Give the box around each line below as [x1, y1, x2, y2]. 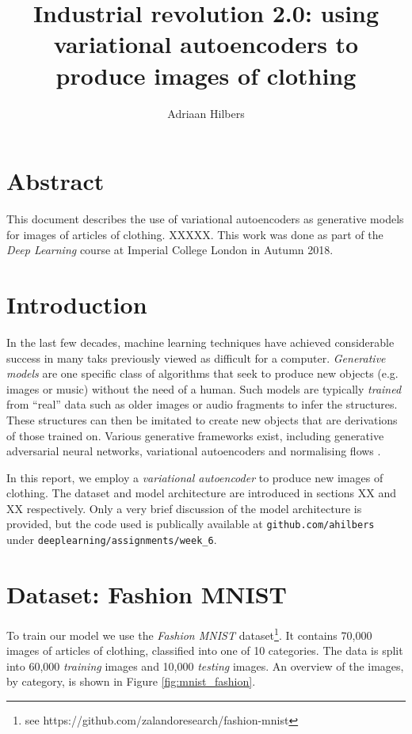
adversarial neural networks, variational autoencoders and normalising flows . [6, 443, 381, 459]
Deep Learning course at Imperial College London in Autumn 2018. [6, 241, 334, 258]
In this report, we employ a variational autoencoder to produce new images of [6, 469, 383, 485]
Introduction [6, 288, 147, 320]
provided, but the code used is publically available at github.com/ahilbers [6, 515, 375, 532]
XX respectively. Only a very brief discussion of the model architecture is [6, 500, 362, 516]
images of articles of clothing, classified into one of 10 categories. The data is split [6, 642, 403, 659]
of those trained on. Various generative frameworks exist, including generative [6, 427, 384, 443]
